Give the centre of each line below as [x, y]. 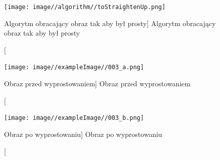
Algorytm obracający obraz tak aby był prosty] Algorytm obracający [110, 23]
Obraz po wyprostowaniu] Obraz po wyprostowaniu [83, 134]
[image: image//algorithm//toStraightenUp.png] [85, 7]
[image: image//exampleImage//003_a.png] [74, 67]
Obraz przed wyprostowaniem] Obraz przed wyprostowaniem [97, 84]
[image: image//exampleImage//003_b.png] [74, 118]
